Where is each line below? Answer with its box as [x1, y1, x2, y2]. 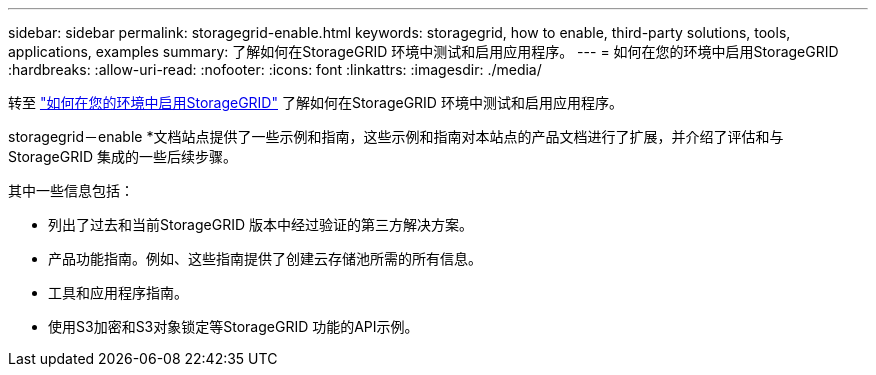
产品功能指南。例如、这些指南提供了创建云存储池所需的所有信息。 [48, 250, 482, 267]
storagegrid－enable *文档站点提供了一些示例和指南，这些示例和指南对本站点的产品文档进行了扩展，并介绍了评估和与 [8, 128, 784, 145]
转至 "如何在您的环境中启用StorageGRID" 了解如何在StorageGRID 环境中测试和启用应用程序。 [8, 94, 623, 111]
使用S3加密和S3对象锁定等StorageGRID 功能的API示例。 [48, 318, 419, 335]
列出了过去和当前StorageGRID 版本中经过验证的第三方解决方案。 [48, 216, 473, 233]
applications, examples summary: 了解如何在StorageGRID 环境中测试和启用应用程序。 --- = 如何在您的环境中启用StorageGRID [8, 43, 839, 60]
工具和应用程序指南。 [48, 284, 188, 301]
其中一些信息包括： [8, 182, 134, 199]
